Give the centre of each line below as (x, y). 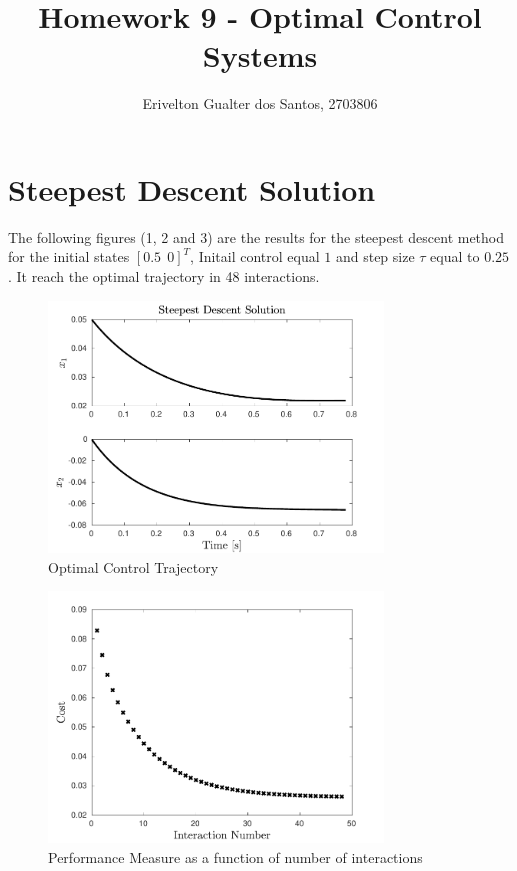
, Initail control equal (255, 256)
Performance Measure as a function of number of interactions (235, 856)
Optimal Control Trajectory (133, 566)
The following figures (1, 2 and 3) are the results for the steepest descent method (256, 236)
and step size (375, 256)
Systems (260, 55)
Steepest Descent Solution (192, 188)
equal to (455, 256)
